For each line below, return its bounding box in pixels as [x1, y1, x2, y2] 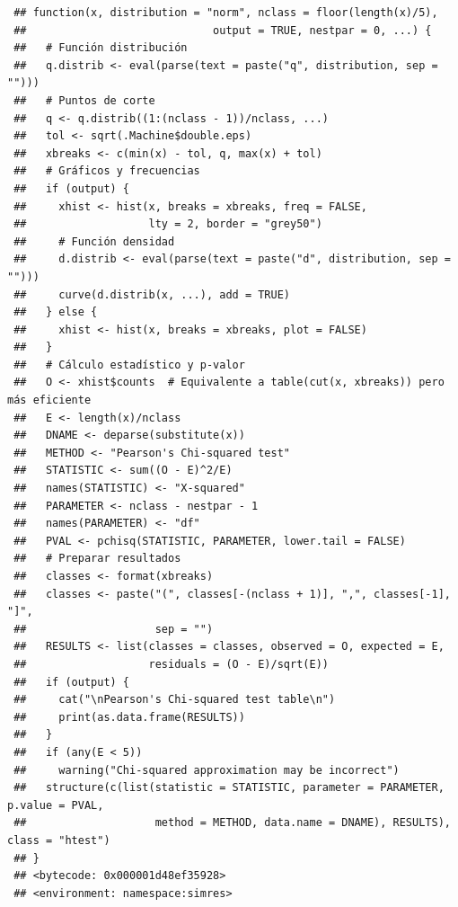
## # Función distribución [13, 41, 188, 55]
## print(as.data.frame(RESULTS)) [13, 710, 245, 724]
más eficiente [7, 394, 92, 407]
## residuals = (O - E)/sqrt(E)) [13, 657, 329, 671]
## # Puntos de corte [13, 93, 155, 107]
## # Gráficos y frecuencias [13, 165, 200, 178]
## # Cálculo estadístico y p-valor [13, 358, 245, 371]
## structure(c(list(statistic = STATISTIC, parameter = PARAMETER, [13, 781, 445, 795]
